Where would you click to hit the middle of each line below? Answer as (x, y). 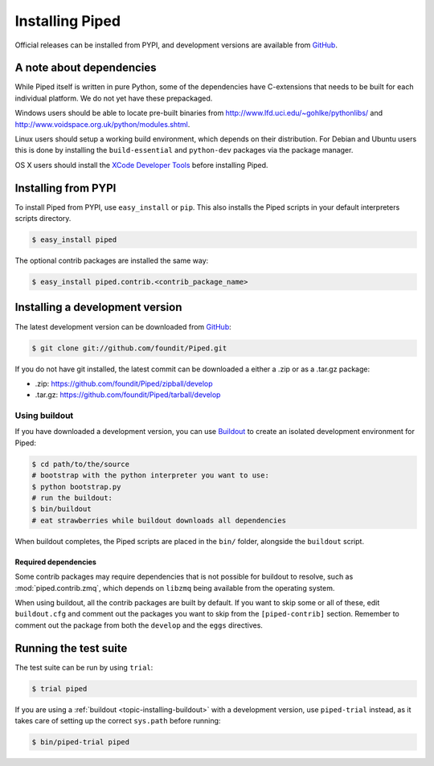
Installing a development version (98, 307)
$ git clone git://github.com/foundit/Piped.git (129, 348)
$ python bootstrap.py (76, 487)
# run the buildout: (72, 498)
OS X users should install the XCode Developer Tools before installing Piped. (141, 165)
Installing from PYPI (66, 188)
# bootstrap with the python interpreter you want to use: (150, 475)
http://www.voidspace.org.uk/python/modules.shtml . (102, 124)
